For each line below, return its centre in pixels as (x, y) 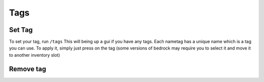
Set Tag (21, 30)
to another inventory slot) (35, 55)
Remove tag (28, 69)
